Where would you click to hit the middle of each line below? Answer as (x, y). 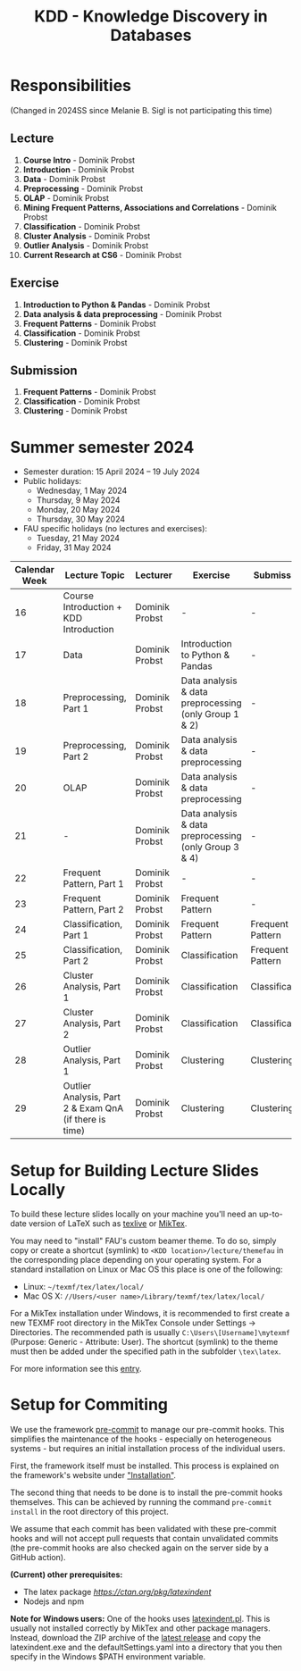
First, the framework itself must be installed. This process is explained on (145, 1466)
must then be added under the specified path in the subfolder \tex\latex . (146, 1351)
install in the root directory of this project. (89, 1512)
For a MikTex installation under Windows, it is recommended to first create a (150, 1314)
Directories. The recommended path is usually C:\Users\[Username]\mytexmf (150, 1333)
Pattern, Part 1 (93, 884)
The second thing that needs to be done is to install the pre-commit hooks (146, 1492)
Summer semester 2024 (102, 447)
